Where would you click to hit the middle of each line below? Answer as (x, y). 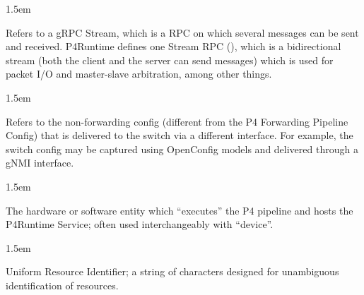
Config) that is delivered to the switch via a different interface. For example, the (180, 135)
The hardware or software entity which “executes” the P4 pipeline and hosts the (180, 210)
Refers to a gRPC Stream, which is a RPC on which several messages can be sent (182, 32)
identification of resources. (62, 285)
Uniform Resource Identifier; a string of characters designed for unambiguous (172, 271)
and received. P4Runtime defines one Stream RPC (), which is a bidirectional (174, 46)
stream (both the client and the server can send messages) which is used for (170, 60)
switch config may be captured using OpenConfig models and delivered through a (182, 149)
